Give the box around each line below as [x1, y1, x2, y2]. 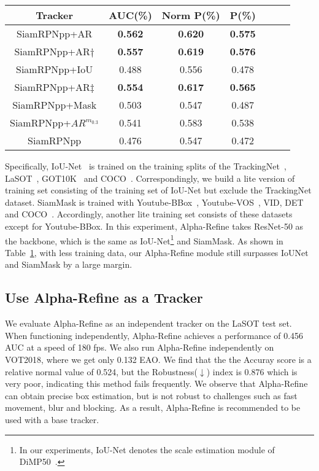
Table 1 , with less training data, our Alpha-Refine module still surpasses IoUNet [5, 246, 309, 259]
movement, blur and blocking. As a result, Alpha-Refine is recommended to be [5, 401, 301, 414]
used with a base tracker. [5, 413, 99, 426]
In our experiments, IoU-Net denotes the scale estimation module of [19, 443, 275, 456]
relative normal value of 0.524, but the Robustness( [5, 365, 198, 378]
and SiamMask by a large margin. [5, 258, 133, 271]
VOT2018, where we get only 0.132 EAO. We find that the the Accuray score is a [5, 352, 312, 365]
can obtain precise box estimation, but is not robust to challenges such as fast [5, 389, 298, 402]
